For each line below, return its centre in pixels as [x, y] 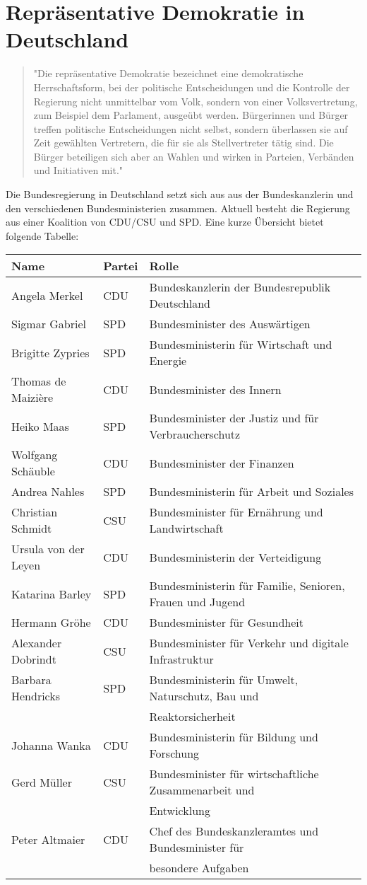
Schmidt [32, 528]
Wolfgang [35, 455]
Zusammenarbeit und [202, 790]
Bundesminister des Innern [215, 389]
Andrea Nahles [48, 492]
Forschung [174, 753]
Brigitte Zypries [50, 352]
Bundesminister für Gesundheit [226, 623]
